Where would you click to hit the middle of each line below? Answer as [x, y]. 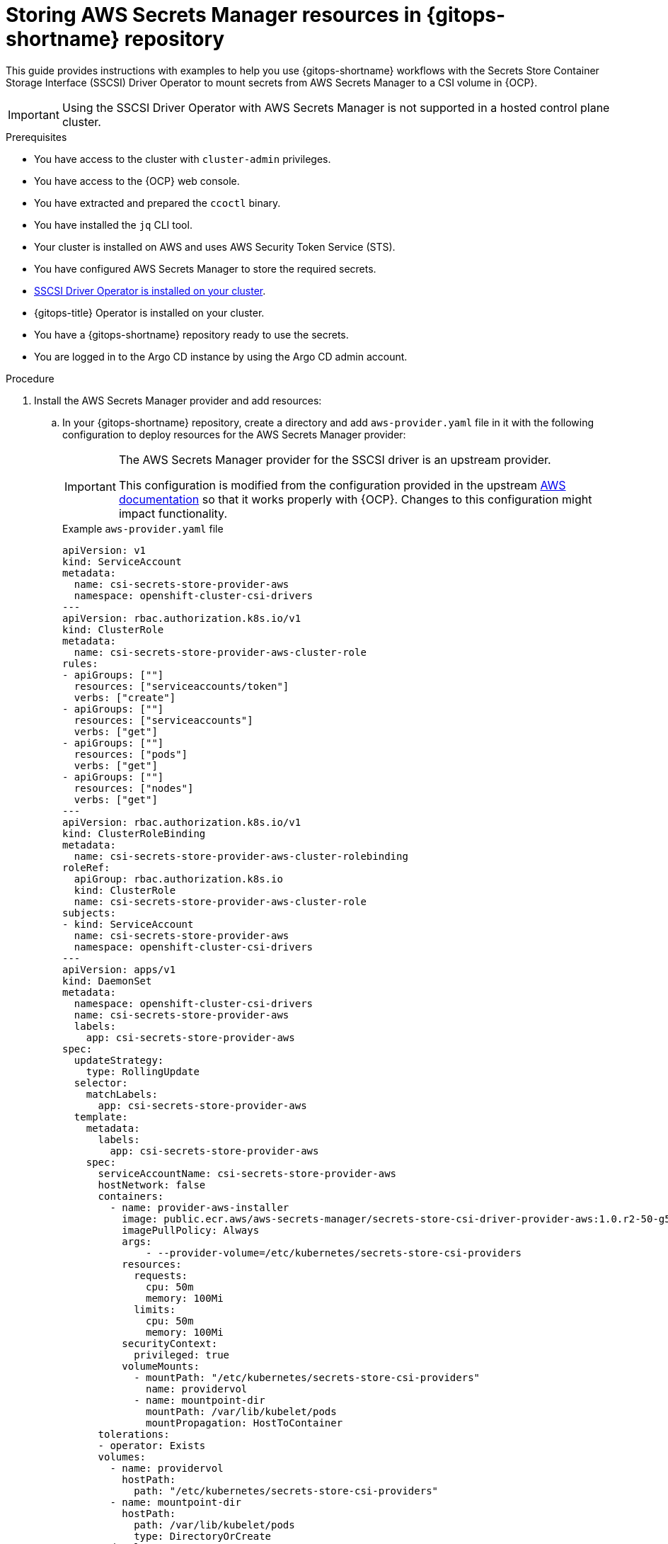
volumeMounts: [161, 1366]
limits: [155, 1309]
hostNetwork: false [152, 1185]
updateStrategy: [119, 1060]
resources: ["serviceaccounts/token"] [182, 686]
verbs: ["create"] [125, 697]
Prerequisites [36, 137]
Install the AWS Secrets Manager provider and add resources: [178, 400]
